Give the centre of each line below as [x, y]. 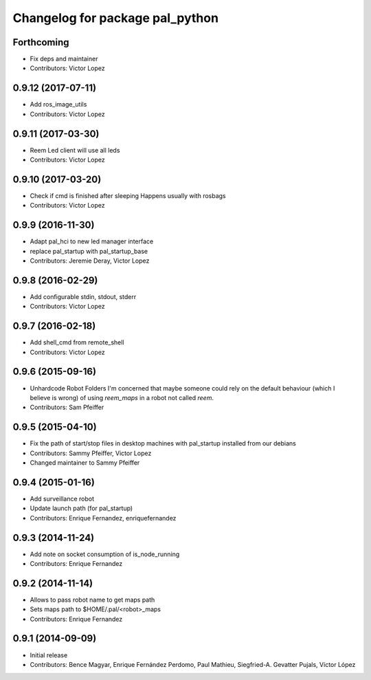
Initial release [49, 655]
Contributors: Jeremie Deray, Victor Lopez [90, 261]
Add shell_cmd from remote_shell [77, 342]
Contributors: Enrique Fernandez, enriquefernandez [103, 518]
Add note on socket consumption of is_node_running [105, 554]
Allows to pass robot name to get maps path [92, 600]
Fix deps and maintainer [64, 59]
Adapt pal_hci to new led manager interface [92, 241]
